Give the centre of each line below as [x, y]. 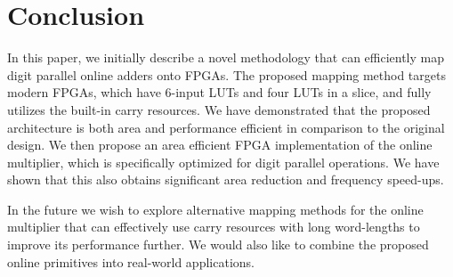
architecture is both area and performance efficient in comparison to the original [226, 127]
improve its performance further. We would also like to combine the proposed [218, 244]
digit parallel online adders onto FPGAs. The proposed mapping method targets [226, 74]
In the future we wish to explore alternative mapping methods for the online [215, 209]
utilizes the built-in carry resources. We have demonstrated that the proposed [219, 109]
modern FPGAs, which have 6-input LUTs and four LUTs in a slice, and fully [219, 92]
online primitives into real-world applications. [131, 261]
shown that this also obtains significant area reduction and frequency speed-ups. [226, 179]
